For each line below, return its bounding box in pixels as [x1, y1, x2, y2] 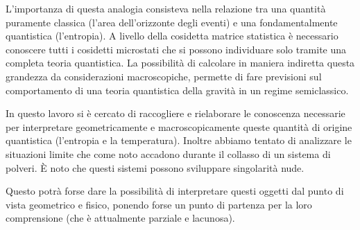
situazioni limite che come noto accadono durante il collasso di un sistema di [6, 146, 331, 161]
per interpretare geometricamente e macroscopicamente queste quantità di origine [6, 119, 352, 134]
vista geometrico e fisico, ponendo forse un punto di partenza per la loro [6, 197, 312, 211]
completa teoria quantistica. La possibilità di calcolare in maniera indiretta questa [6, 55, 355, 70]
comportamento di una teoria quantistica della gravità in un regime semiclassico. [6, 82, 349, 97]
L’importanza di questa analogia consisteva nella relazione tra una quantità [6, 1, 326, 15]
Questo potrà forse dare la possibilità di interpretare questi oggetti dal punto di [6, 184, 344, 198]
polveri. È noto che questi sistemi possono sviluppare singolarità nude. [6, 160, 305, 175]
